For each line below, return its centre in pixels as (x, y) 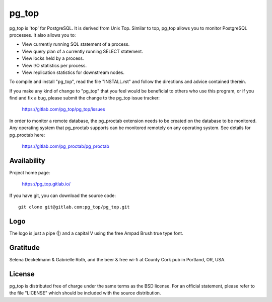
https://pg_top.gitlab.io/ (46, 184)
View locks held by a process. (53, 58)
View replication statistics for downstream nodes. (73, 72)
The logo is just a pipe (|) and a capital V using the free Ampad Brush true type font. (96, 233)
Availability (27, 161)
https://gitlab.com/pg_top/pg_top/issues (63, 109)
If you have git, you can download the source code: (62, 195)
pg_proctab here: (27, 135)
